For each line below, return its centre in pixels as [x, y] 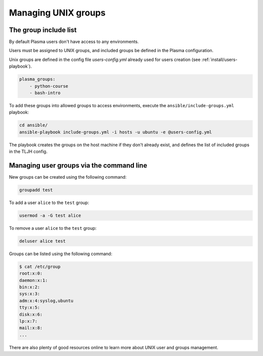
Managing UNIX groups [57, 13]
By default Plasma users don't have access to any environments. [74, 42]
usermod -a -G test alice [50, 215]
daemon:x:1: [34, 280]
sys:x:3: [30, 294]
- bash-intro [45, 93]
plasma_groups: [37, 79]
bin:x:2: [30, 287]
